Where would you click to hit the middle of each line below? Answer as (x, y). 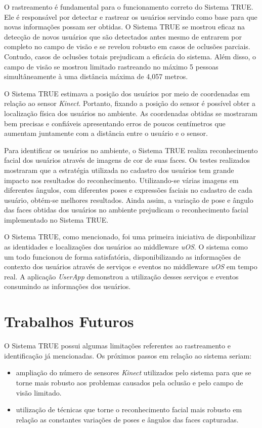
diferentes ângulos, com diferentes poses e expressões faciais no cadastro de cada (128, 190)
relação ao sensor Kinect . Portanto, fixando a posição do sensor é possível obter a (130, 103)
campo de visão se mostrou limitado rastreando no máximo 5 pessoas (111, 66)
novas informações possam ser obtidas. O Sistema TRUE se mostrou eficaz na (124, 27)
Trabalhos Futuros (69, 321)
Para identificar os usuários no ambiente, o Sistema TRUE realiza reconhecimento (131, 150)
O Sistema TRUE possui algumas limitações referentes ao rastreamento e (117, 346)
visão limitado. (39, 392)
